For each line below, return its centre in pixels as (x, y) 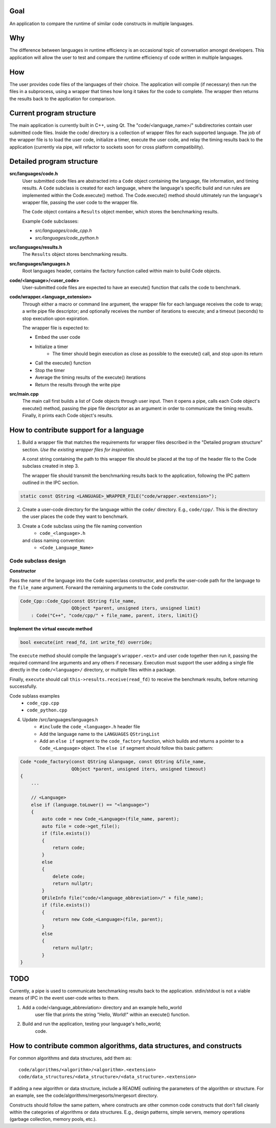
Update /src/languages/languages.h (60, 720)
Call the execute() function (63, 363)
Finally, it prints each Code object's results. (68, 416)
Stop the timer (50, 370)
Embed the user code (58, 337)
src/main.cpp (24, 394)
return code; (69, 848)
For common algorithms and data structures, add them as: (71, 1058)
